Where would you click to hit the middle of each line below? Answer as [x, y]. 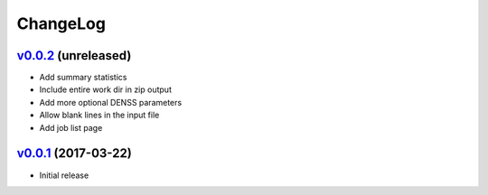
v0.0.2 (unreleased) [74, 56]
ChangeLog [61, 23]
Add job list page [71, 127]
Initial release [64, 175]
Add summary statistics [83, 78]
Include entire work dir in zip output [105, 89]
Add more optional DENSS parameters [111, 102]
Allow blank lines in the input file [99, 115]
